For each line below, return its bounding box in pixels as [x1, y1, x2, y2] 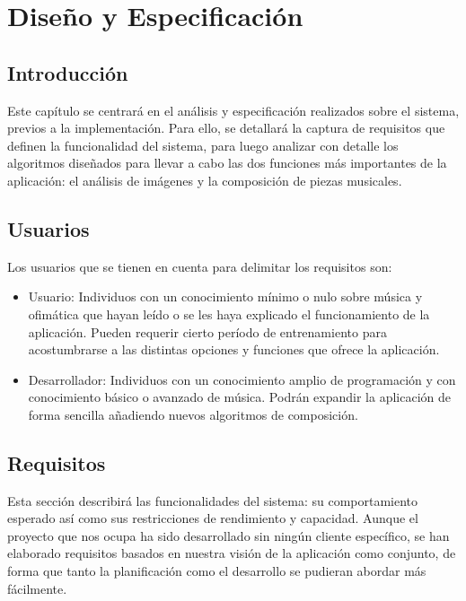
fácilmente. [7, 579, 67, 597]
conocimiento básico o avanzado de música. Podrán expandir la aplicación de [28, 388, 451, 406]
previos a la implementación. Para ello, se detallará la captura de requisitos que [7, 118, 445, 137]
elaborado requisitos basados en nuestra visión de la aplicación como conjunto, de [7, 544, 456, 562]
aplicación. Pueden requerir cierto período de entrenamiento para [28, 322, 387, 341]
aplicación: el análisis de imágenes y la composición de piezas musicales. [7, 170, 402, 189]
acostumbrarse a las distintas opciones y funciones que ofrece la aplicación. [28, 340, 440, 359]
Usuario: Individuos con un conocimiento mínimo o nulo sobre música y [28, 287, 423, 306]
